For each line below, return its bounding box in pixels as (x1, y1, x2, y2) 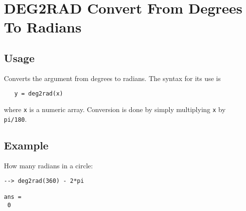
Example (4, 137, 49, 152)
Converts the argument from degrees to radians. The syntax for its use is (4, 73, 221, 83)
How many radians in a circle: (4, 160, 93, 170)
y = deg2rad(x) (14, 90, 63, 97)
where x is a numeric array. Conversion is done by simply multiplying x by (4, 104, 226, 114)
